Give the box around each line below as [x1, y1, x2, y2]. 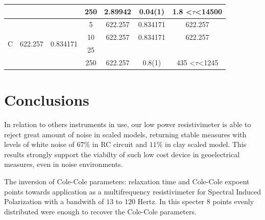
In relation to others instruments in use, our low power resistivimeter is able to [4, 119, 251, 130]
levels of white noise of [4, 139, 75, 150]
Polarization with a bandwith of [4, 196, 104, 207]
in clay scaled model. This [164, 139, 247, 150]
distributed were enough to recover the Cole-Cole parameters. [4, 206, 197, 216]
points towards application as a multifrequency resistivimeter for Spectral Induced [4, 186, 261, 197]
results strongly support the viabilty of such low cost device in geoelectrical [4, 149, 240, 159]
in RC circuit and [92, 139, 147, 150]
